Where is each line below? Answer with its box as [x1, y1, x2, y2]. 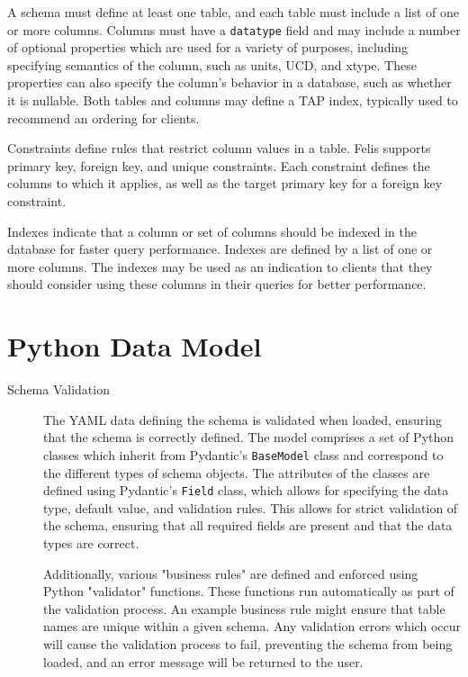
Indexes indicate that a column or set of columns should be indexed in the [7, 221, 417, 240]
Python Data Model [7, 328, 262, 365]
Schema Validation [7, 380, 110, 399]
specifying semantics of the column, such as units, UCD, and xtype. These [7, 55, 417, 74]
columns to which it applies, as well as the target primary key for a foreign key [7, 174, 443, 193]
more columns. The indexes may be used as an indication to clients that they [7, 257, 433, 275]
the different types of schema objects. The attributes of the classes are [43, 463, 430, 482]
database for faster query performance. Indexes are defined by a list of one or [7, 239, 433, 258]
